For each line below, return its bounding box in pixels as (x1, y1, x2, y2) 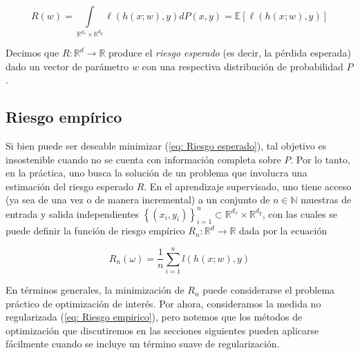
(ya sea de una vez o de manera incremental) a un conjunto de (6, 192, 270, 207)
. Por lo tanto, (290, 152, 350, 166)
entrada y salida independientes (6, 206, 140, 221)
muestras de (301, 192, 352, 207)
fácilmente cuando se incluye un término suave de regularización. (6, 336, 280, 351)
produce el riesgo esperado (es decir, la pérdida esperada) (108, 45, 351, 60)
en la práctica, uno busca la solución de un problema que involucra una (6, 165, 307, 180)
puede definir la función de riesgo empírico (6, 223, 185, 238)
